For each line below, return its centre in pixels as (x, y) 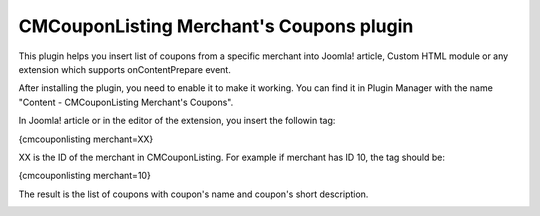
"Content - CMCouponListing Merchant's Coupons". (126, 102)
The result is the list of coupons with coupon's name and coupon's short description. (193, 194)
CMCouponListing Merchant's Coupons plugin (216, 26)
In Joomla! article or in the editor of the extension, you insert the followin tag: (177, 121)
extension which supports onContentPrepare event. (125, 69)
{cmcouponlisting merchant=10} (85, 176)
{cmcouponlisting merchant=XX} (86, 139)
